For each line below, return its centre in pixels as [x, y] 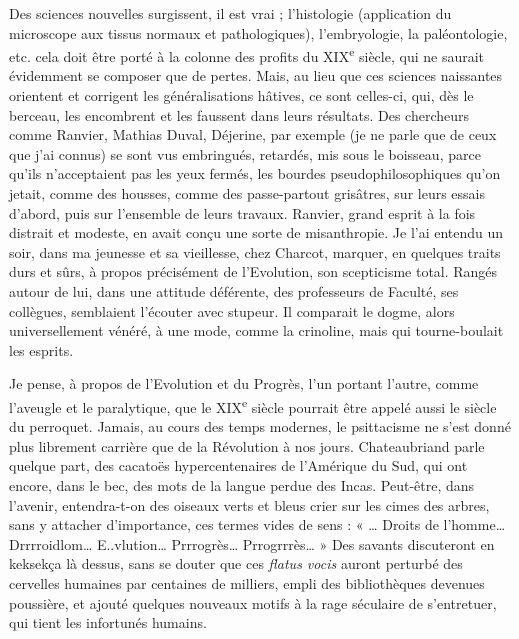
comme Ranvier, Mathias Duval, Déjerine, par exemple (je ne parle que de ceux [253, 134]
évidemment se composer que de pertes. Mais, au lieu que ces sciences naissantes [256, 75]
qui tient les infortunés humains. [108, 622]
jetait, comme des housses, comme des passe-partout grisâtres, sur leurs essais [247, 193]
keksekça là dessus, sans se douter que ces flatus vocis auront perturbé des [236, 563]
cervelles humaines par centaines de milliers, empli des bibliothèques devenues [247, 582]
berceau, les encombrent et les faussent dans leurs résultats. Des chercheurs [239, 114]
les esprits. [41, 349]
